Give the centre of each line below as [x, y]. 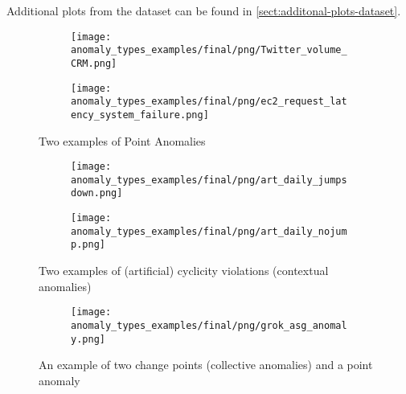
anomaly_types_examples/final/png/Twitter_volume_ [209, 50]
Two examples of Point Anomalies [122, 140]
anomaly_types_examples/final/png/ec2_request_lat [209, 102]
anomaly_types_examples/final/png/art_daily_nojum [209, 231]
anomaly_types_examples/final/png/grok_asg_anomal [209, 325]
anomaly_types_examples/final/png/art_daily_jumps [209, 180]
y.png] [88, 339]
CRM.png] [94, 63]
